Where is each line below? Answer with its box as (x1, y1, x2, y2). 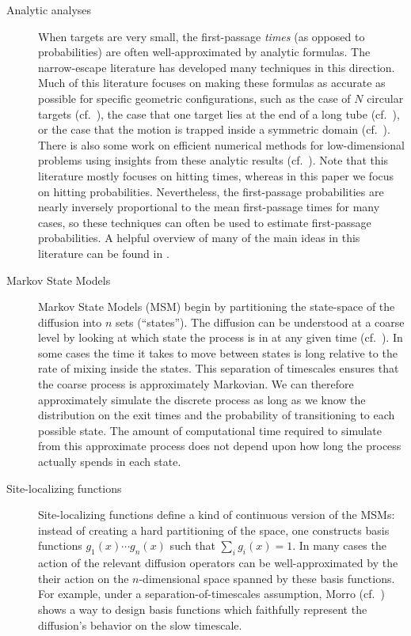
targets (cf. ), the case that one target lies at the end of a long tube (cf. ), (38, 105, 400, 122)
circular (367, 89, 404, 106)
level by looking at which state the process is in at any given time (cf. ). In (38, 329, 403, 346)
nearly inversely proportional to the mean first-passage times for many (38, 199, 380, 215)
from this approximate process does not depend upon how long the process (38, 437, 401, 454)
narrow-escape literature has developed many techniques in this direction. (38, 59, 395, 75)
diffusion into (38, 313, 102, 330)
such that (169, 537, 215, 554)
